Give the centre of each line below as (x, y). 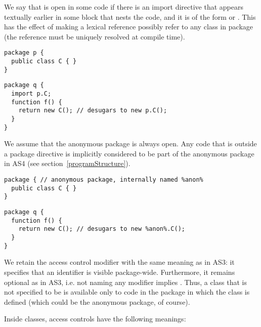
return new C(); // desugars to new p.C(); (93, 111)
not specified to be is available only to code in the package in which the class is (127, 292)
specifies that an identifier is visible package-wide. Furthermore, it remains (120, 272)
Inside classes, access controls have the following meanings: (95, 319)
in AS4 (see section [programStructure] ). (67, 163)
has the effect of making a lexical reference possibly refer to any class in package (129, 27)
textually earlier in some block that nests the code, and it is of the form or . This (130, 16)
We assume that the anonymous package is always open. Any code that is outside (130, 144)
